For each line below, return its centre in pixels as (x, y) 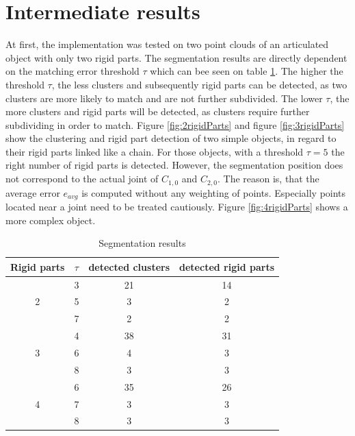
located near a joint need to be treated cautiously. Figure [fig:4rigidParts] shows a (177, 206)
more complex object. (51, 220)
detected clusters (129, 266)
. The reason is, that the (268, 179)
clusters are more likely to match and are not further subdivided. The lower (164, 98)
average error (33, 192)
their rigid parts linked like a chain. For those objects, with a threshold (155, 151)
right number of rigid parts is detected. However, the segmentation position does (174, 165)
